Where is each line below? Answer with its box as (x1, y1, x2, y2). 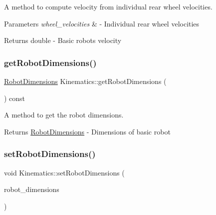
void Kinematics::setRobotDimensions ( (4, 167, 125, 177)
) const (4, 92, 25, 103)
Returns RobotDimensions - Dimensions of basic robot (4, 126, 171, 136)
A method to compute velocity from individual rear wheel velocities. (4, 1, 213, 11)
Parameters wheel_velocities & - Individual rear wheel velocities (4, 18, 200, 28)
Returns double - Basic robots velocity (4, 35, 122, 45)
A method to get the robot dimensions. (4, 109, 124, 120)
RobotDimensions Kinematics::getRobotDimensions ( (4, 76, 167, 86)
